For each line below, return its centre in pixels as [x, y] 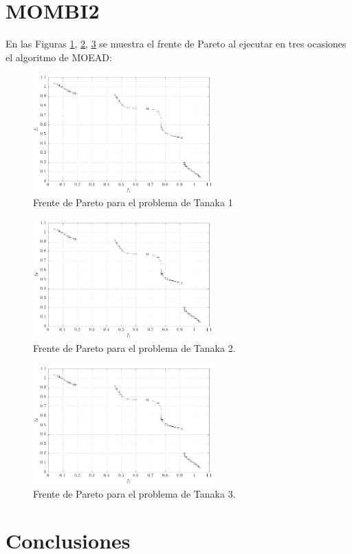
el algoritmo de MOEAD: [59, 57]
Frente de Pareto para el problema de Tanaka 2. [134, 348]
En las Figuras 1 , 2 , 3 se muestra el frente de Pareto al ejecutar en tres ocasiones [176, 44]
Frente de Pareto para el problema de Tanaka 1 [133, 202]
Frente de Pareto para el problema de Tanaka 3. [134, 493]
